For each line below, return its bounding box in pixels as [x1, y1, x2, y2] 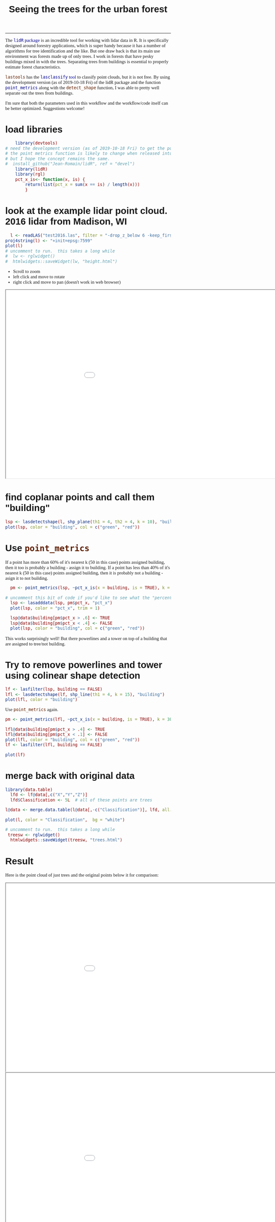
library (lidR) [15, 166, 48, 172]
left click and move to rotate [13, 274, 65, 279]
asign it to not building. [5, 575, 49, 581]
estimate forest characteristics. [5, 64, 61, 70]
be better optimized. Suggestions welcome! [5, 106, 85, 111]
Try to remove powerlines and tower [5, 659, 163, 670]
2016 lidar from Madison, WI [5, 216, 127, 227]
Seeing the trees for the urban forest [9, 4, 168, 15]
